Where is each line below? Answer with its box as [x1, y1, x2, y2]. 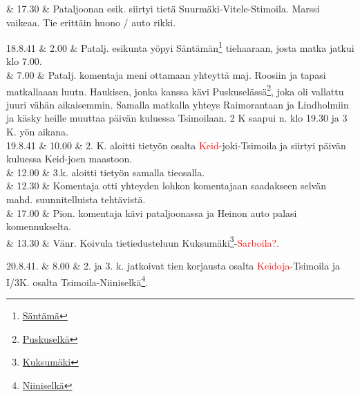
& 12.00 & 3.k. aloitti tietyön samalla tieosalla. [6, 164, 205, 179]
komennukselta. [6, 219, 72, 234]
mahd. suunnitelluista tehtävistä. [6, 192, 146, 207]
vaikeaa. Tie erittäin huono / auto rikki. [6, 15, 176, 29]
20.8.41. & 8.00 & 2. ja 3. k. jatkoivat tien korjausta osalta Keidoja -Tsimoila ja [6, 258, 340, 273]
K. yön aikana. [6, 124, 68, 139]
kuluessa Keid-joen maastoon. [6, 151, 133, 166]
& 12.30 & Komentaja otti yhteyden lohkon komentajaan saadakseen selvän [6, 178, 327, 193]
